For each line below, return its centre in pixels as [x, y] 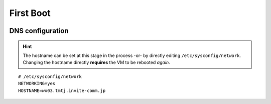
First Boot [30, 13]
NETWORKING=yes [37, 83]
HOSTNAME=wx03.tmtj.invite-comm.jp [62, 90]
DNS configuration [39, 31]
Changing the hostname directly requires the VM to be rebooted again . [96, 62]
